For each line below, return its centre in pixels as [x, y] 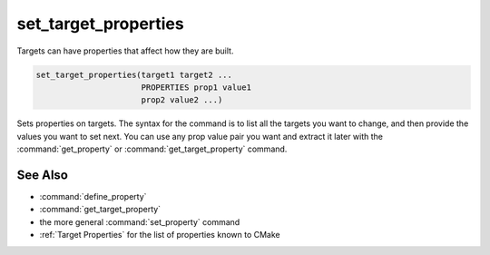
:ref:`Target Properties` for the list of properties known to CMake [160, 235]
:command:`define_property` [93, 196]
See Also [42, 175]
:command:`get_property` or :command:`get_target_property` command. [152, 149]
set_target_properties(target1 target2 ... [134, 74]
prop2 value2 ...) [182, 100]
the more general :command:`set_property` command [140, 221]
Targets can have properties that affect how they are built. [125, 51]
